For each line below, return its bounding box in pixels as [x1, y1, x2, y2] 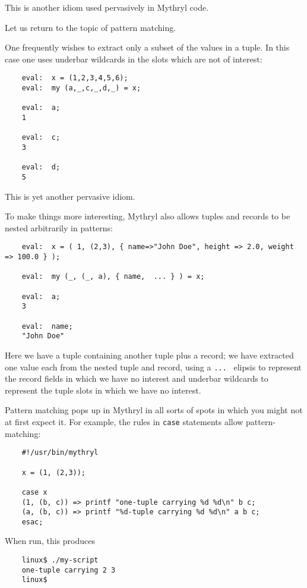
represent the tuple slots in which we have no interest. [5, 383, 201, 396]
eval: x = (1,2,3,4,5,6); [21, 74, 128, 83]
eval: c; [21, 133, 61, 142]
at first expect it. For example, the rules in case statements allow [5, 415, 243, 427]
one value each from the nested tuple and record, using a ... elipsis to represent [5, 360, 302, 373]
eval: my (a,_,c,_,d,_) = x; [21, 84, 141, 93]
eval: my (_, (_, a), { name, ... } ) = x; [21, 272, 205, 281]
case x [21, 488, 48, 496]
